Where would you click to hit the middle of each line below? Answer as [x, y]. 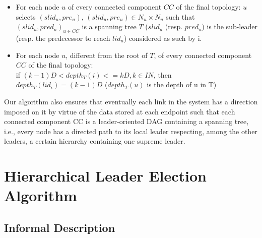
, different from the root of [107, 55]
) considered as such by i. [163, 38]
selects [26, 16]
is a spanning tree [109, 26]
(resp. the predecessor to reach [63, 38]
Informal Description [60, 227]
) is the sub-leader [230, 26]
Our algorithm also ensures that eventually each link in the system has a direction [131, 101]
